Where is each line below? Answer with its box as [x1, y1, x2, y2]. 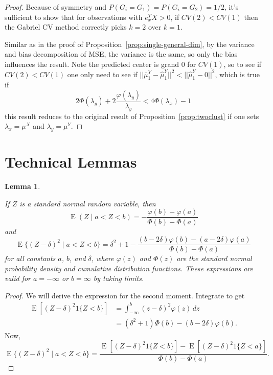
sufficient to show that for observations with [5, 11, 143, 22]
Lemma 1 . [5, 181, 40, 192]
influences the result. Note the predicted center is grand [5, 58, 179, 69]
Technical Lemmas [5, 151, 137, 172]
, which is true [215, 68, 260, 79]
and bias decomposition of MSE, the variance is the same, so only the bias [5, 49, 238, 59]
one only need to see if [67, 68, 138, 79]
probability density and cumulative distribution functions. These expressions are [5, 263, 254, 273]
